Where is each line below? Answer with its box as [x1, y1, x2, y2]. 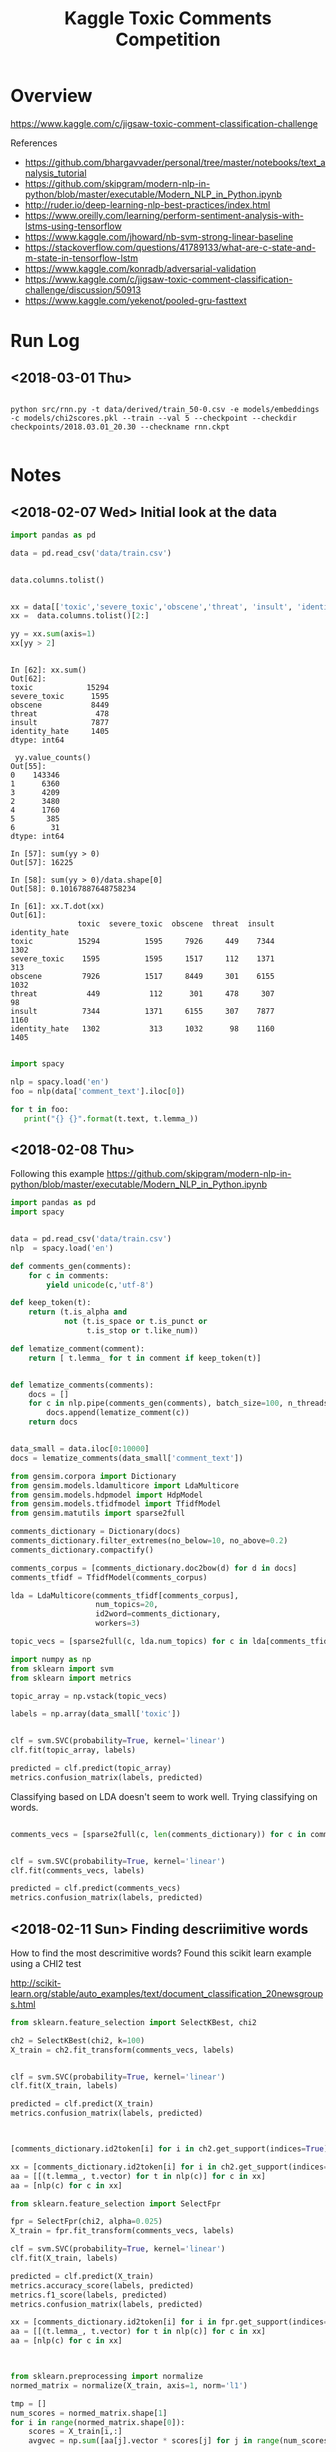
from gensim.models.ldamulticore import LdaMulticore [10, 1480, 240, 1491]
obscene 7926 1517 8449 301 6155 [10, 972, 275, 982]
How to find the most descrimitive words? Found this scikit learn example [10, 1947, 312, 1959]
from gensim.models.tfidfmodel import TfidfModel [10, 1499, 222, 1509]
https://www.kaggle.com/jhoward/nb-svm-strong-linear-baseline [24, 230, 294, 242]
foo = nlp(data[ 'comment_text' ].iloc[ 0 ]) [10, 1086, 186, 1096]
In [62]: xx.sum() [10, 665, 87, 676]
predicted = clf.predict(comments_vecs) [10, 1883, 182, 1894]
